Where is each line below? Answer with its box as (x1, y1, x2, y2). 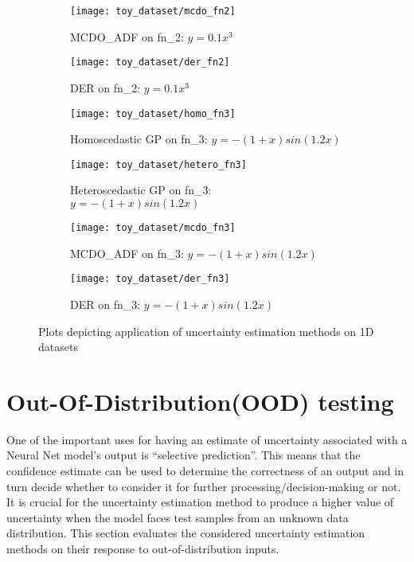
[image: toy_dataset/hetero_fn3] (70, 158, 247, 170)
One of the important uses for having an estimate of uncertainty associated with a (6, 431, 408, 447)
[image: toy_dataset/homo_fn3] (70, 107, 236, 119)
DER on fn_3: (70, 295, 141, 312)
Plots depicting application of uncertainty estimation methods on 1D (38, 322, 374, 339)
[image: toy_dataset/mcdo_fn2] (70, 6, 236, 17)
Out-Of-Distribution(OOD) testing (6, 384, 394, 417)
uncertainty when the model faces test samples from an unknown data (6, 509, 349, 525)
